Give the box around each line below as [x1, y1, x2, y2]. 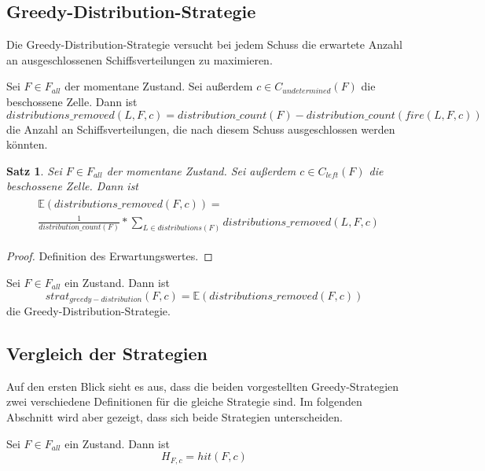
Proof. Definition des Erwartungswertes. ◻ [6, 248, 213, 264]
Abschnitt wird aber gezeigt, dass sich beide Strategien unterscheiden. [6, 409, 343, 425]
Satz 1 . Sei [6, 162, 62, 178]
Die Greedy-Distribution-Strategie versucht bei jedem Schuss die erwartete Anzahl [6, 36, 402, 53]
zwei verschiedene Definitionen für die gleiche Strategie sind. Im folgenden [6, 393, 362, 410]
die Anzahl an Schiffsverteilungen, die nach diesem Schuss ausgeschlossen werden [6, 120, 395, 137]
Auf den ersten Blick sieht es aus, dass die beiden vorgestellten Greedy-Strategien [6, 377, 399, 394]
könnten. [6, 136, 48, 153]
